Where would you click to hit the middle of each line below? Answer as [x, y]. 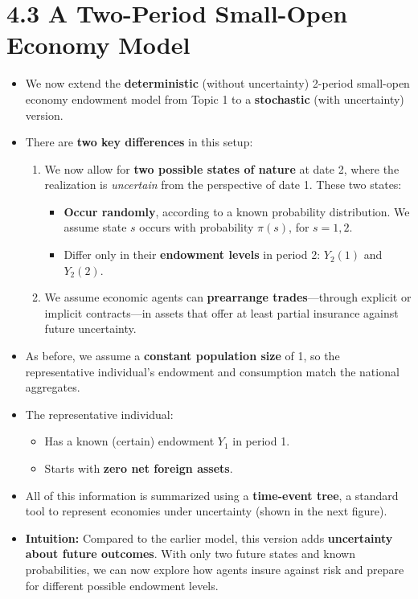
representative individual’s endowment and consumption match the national [212, 371]
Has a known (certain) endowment [129, 441]
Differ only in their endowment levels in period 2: [192, 254]
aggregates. [53, 387]
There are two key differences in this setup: [139, 142]
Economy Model [98, 45]
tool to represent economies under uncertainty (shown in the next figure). [206, 511]
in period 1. [261, 441]
